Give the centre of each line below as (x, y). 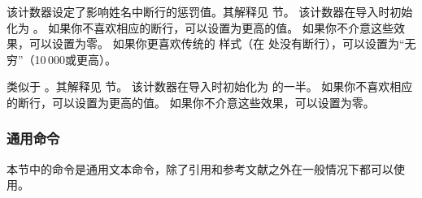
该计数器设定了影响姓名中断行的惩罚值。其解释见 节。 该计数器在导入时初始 (210, 11)
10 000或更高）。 (75, 59)
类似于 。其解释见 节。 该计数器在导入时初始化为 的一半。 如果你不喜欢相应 (210, 86)
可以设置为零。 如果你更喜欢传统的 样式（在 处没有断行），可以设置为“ (217, 43)
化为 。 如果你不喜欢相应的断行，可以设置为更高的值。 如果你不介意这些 (200, 27)
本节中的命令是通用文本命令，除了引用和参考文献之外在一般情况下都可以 (200, 168)
